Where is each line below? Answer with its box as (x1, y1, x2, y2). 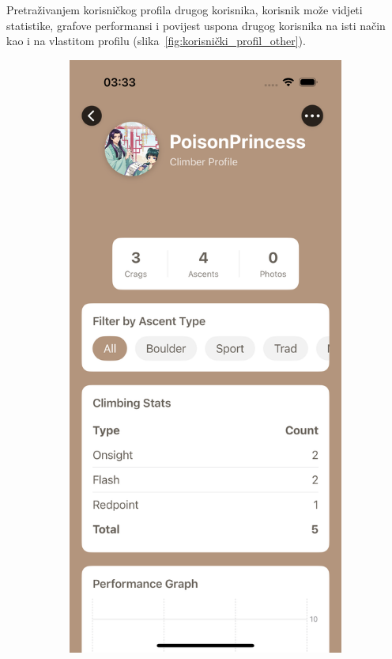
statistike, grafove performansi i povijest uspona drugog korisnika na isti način (6, 17, 386, 33)
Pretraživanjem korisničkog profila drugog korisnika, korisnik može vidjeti (6, 2, 363, 17)
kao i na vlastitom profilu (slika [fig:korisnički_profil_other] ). (6, 32, 306, 49)
